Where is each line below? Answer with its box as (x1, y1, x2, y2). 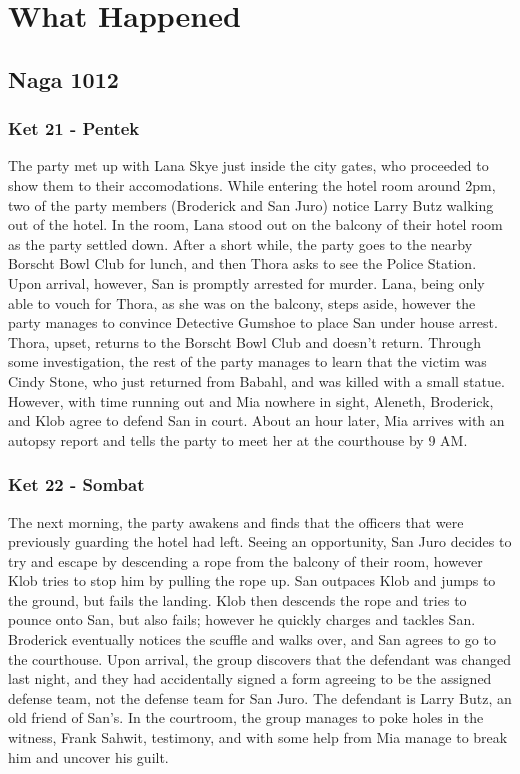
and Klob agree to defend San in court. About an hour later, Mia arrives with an (8, 410, 505, 431)
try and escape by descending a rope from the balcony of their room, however (8, 550, 483, 571)
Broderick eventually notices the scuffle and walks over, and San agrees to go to (8, 629, 496, 650)
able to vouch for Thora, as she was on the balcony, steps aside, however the (8, 292, 476, 313)
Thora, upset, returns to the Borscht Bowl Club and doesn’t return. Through (8, 331, 482, 352)
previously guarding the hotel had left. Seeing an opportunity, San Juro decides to (8, 531, 512, 552)
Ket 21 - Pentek (8, 116, 140, 141)
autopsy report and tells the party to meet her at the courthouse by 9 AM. (8, 429, 468, 450)
